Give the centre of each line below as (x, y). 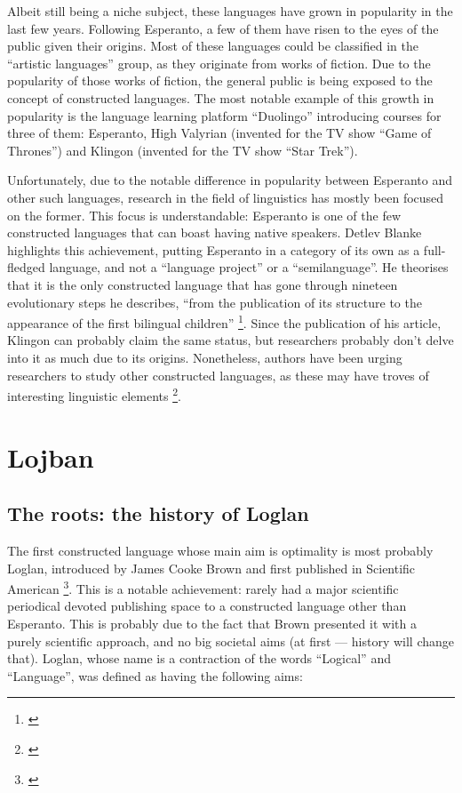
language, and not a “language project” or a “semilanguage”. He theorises (249, 267)
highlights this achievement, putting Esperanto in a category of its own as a (214, 249)
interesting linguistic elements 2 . (94, 394)
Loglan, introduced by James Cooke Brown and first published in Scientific (211, 568)
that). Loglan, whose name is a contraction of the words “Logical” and (199, 658)
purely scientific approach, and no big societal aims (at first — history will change (231, 641)
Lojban (51, 457)
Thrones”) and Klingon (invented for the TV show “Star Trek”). (183, 150)
